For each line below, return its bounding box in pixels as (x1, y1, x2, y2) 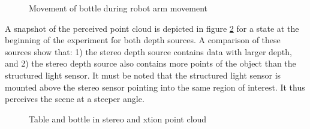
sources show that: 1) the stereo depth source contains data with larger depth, (5, 45, 292, 58)
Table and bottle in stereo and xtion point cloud (29, 112, 207, 125)
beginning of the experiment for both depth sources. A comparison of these (5, 34, 281, 46)
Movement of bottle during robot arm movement (29, 2, 208, 14)
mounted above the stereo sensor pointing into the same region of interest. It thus (5, 80, 305, 93)
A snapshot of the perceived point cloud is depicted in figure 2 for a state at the (5, 22, 299, 34)
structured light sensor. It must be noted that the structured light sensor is (5, 68, 281, 81)
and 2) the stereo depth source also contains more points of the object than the (5, 57, 296, 70)
